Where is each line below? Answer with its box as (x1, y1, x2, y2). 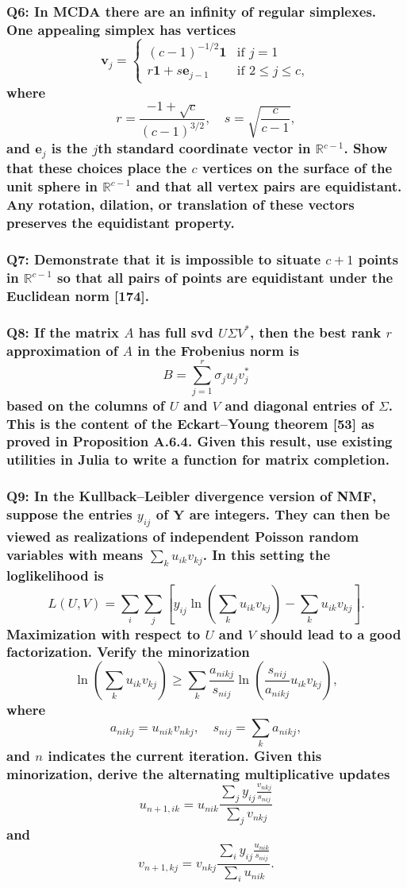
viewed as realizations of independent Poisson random (6, 527, 359, 546)
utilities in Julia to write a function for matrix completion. (6, 450, 390, 469)
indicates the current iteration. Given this (48, 746, 322, 765)
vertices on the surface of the (202, 158, 393, 178)
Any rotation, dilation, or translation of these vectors (6, 195, 355, 214)
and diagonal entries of (225, 395, 374, 415)
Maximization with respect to (6, 624, 201, 643)
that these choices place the (6, 158, 187, 178)
